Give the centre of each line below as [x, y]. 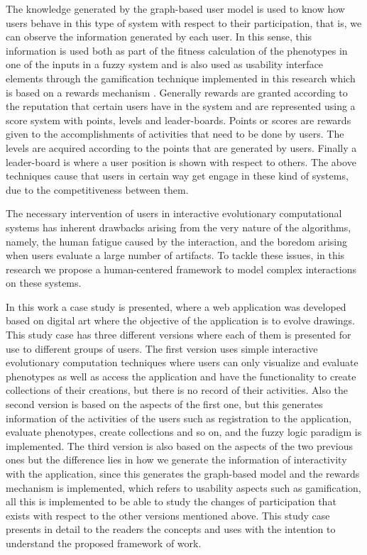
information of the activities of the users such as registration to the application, [179, 418]
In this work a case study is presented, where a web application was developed [176, 306]
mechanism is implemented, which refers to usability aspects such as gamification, [183, 487]
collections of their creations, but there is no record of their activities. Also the [177, 390]
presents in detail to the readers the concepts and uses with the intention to [171, 529]
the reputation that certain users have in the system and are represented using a [181, 106]
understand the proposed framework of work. [104, 543]
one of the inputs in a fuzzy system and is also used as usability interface [165, 64]
